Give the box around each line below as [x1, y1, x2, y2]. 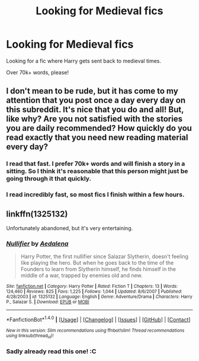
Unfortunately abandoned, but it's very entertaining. [6, 224, 133, 231]
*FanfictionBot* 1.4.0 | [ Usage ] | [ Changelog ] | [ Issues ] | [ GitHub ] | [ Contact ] [6, 315, 191, 323]
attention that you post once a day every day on [6, 95, 186, 105]
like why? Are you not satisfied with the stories [6, 114, 182, 124]
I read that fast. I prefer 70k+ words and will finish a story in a [6, 159, 185, 168]
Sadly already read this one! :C [6, 347, 97, 356]
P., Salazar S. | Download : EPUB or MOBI [6, 299, 90, 305]
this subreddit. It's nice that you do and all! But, [6, 105, 184, 115]
